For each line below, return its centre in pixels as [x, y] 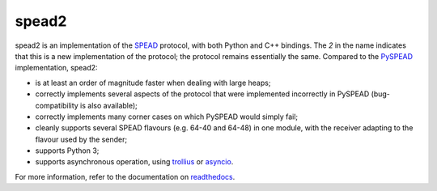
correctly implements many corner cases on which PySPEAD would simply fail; [167, 117]
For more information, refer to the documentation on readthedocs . [125, 176]
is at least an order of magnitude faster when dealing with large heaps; [153, 83]
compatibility [57, 105]
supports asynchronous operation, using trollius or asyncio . [134, 162]
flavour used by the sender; [81, 139]
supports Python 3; [67, 151]
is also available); [108, 105]
